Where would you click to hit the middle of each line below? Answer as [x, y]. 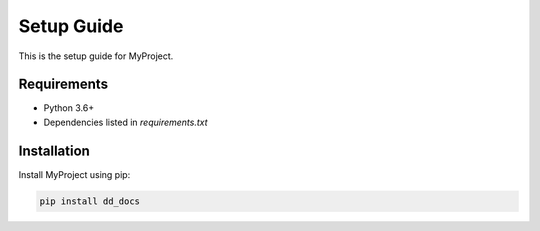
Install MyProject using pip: [74, 174]
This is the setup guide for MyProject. [96, 56]
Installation [54, 150]
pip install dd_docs [89, 201]
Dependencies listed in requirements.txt [126, 122]
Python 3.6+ [69, 108]
